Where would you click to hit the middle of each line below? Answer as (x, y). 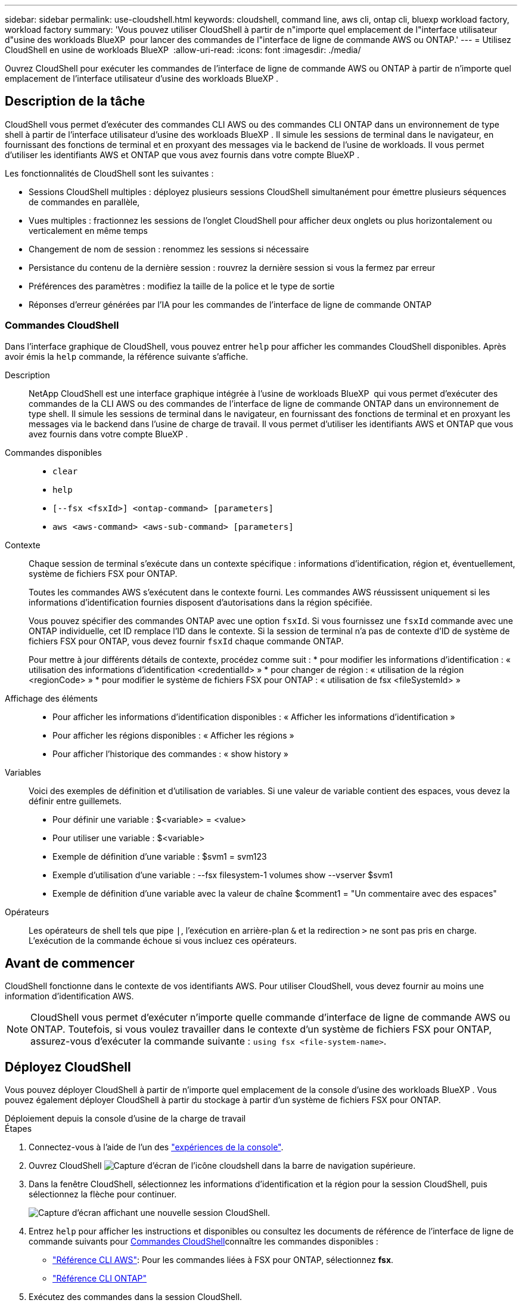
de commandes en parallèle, (84, 202)
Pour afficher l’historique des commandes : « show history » (170, 754)
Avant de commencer (70, 964)
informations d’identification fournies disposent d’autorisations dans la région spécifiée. (201, 602)
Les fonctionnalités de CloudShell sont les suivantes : (109, 173)
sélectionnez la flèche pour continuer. (103, 1194)
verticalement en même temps (88, 230)
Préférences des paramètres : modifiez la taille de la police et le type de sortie (182, 286)
